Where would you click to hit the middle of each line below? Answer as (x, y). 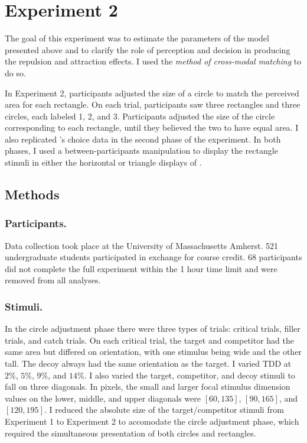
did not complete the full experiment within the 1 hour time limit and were (141, 268)
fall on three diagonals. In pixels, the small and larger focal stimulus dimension (148, 387)
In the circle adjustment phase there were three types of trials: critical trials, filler (153, 329)
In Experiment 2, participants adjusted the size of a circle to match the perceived (152, 93)
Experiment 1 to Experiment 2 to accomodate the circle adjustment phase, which (152, 421)
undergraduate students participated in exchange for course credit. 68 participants (153, 257)
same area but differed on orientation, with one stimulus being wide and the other (153, 352)
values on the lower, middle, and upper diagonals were (103, 398)
